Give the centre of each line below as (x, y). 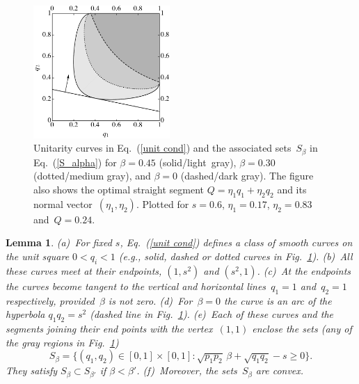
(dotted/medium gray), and (92, 176)
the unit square (38, 256)
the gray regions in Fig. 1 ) (62, 342)
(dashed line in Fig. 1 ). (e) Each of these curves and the (212, 314)
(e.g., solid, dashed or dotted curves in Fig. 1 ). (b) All (236, 256)
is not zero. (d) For (150, 300)
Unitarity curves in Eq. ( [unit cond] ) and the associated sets (162, 148)
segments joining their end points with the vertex (109, 328)
